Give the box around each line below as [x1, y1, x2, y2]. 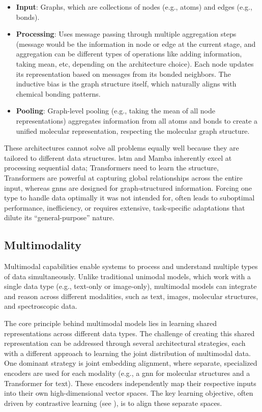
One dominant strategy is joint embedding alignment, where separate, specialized [4, 358, 257, 368]
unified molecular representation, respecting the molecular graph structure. [16, 125, 250, 136]
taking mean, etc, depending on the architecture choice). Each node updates [16, 58, 254, 69]
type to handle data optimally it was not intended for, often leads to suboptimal [4, 192, 255, 203]
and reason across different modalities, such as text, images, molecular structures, [4, 290, 258, 301]
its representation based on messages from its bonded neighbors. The [16, 68, 231, 79]
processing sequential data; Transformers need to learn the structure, [4, 162, 219, 173]
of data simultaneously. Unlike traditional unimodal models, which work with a [4, 271, 251, 281]
